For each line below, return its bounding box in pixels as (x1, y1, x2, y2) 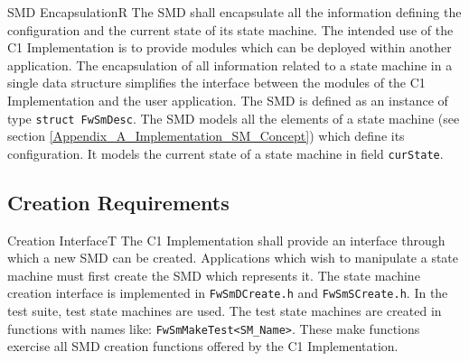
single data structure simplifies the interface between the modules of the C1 (7, 73, 426, 92)
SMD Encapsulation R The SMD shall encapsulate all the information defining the (7, 3, 462, 21)
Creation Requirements (7, 188, 230, 216)
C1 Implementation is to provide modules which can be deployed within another (7, 38, 452, 57)
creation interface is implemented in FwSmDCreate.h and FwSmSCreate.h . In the (7, 283, 448, 302)
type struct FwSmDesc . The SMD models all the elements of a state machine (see (7, 108, 460, 127)
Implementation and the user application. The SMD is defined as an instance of (7, 90, 448, 109)
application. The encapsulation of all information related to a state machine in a (7, 55, 453, 74)
